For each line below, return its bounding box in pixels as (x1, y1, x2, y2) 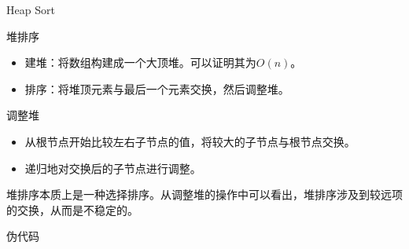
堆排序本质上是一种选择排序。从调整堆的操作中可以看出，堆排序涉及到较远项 (6, 186, 403, 203)
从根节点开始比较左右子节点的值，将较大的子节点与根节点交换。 (24, 133, 356, 149)
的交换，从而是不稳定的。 (6, 201, 138, 218)
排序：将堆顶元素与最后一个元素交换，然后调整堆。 (24, 80, 289, 97)
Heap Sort (6, 2, 55, 17)
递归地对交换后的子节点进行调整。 (24, 159, 201, 176)
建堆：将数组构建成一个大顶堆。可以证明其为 (24, 54, 256, 71)
